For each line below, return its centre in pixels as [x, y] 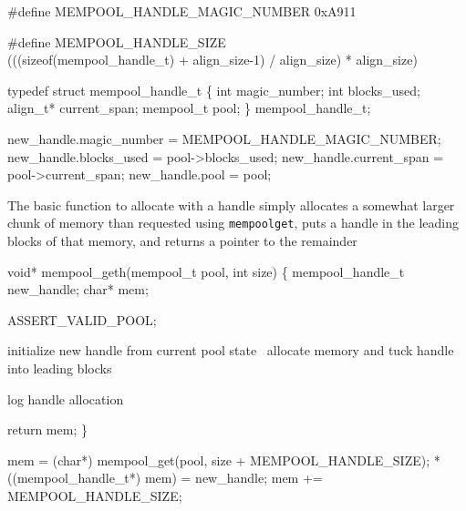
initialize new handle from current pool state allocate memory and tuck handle [231, 350]
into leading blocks [60, 368]
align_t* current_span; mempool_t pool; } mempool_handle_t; [189, 108]
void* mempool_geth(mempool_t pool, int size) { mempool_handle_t [206, 271]
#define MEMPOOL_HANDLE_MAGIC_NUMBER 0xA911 [182, 11]
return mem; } [47, 429]
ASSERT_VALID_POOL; [82, 319]
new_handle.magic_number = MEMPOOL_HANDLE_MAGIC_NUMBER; [224, 138]
